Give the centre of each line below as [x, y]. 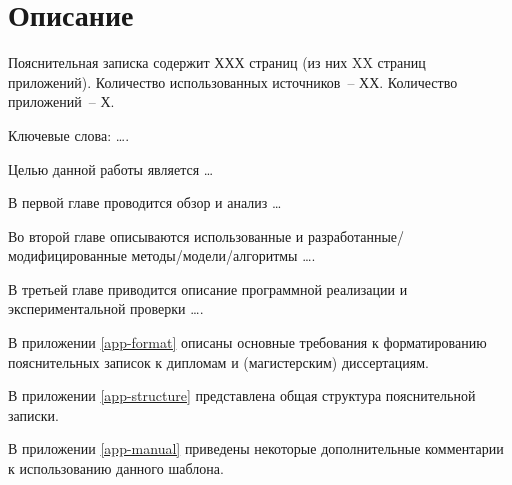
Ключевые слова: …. [69, 134]
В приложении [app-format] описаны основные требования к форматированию [247, 342]
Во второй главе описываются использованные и [156, 235]
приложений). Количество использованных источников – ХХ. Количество [233, 81]
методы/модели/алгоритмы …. [223, 255]
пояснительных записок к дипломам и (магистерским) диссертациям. [218, 361]
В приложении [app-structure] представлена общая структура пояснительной [242, 395]
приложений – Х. [61, 101]
